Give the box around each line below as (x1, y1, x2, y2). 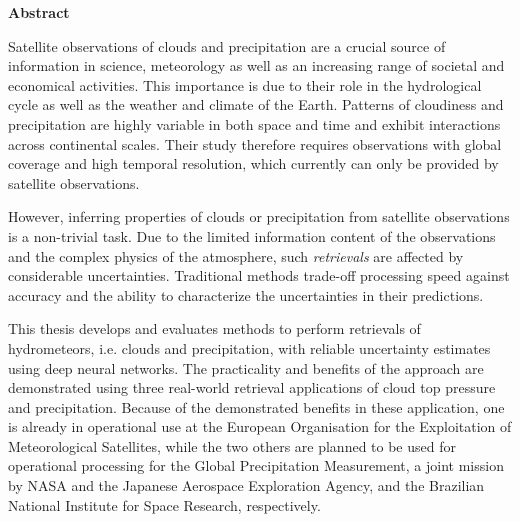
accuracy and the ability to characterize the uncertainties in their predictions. (8, 284, 484, 305)
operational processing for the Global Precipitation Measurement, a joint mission (8, 455, 504, 476)
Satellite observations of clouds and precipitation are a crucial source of (8, 35, 446, 56)
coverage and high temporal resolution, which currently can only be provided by (8, 153, 499, 174)
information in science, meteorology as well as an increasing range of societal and (8, 55, 505, 76)
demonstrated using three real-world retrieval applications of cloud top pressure (8, 377, 496, 398)
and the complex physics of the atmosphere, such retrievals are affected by (8, 245, 464, 266)
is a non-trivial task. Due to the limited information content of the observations (8, 225, 496, 246)
